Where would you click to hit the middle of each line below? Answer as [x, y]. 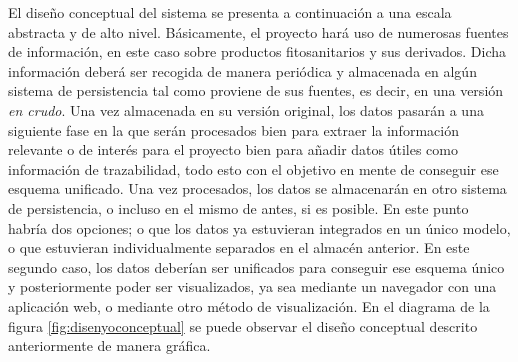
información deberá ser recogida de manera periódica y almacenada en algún [242, 70]
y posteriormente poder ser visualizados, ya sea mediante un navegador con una [252, 286]
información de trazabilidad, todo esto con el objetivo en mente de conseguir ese [253, 168]
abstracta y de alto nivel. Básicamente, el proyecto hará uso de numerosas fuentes [258, 31]
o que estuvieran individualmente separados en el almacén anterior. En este [239, 247]
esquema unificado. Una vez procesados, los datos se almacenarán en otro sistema [257, 188]
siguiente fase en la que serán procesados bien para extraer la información [233, 129]
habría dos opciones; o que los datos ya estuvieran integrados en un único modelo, [259, 227]
